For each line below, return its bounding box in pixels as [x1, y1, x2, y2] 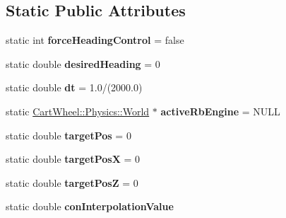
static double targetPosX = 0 [6, 151, 141, 166]
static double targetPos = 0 [6, 127, 131, 142]
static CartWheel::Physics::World [6, 103, 150, 118]
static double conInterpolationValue [6, 199, 174, 214]
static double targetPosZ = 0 [6, 175, 138, 190]
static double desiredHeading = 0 [6, 56, 160, 71]
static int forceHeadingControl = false [6, 33, 184, 47]
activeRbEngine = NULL [160, 103, 280, 118]
